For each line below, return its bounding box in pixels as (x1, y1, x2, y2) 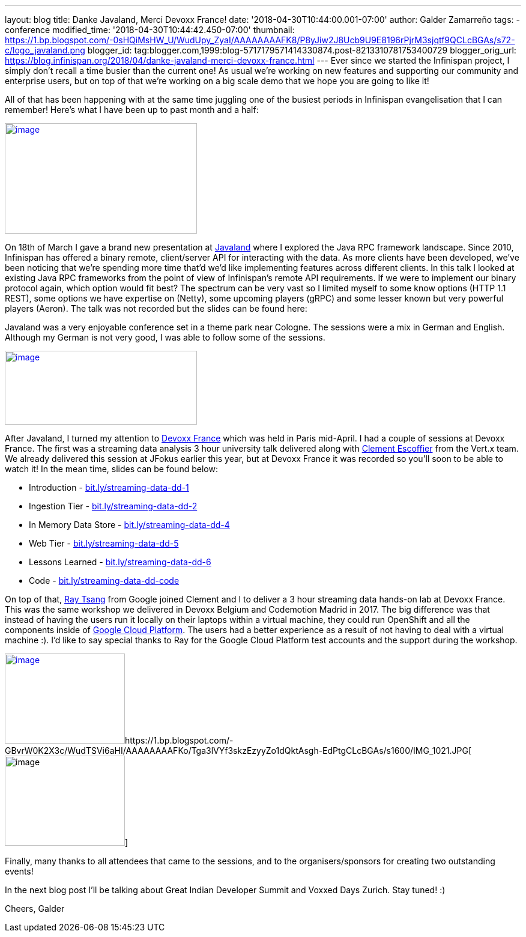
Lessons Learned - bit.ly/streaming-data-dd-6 (29, 557, 211, 567)
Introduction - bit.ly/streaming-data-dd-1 (29, 482, 189, 493)
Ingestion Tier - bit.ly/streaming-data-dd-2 (29, 501, 198, 511)
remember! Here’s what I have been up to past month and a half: (5, 105, 259, 115)
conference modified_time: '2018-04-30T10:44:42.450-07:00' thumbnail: (5, 25, 295, 35)
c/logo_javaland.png (5, 45, 85, 55)
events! (5, 866, 34, 876)
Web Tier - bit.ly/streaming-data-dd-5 (29, 538, 179, 548)
